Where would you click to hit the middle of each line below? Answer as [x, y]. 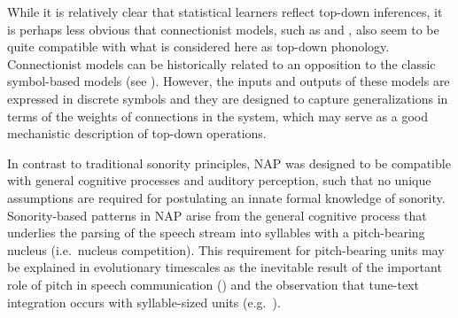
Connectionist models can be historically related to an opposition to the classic [221, 63]
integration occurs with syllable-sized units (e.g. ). [144, 302]
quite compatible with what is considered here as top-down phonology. [198, 47]
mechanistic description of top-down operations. [137, 133]
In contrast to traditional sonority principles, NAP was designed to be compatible [229, 163]
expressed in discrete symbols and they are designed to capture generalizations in [228, 98]
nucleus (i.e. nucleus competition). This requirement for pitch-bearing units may [226, 249]
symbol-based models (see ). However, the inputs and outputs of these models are [229, 81]
